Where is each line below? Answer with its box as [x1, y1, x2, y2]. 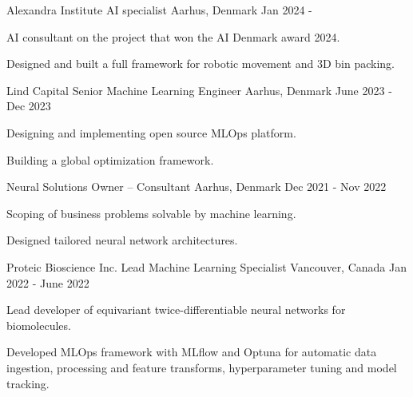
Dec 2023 [6, 97, 51, 114]
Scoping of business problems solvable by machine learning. [6, 204, 296, 221]
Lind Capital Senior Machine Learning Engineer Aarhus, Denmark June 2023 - [6, 81, 392, 98]
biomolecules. [6, 316, 71, 333]
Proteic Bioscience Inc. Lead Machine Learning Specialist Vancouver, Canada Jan [6, 258, 407, 275]
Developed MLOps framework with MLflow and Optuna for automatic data [6, 343, 377, 360]
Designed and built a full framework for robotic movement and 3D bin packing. [6, 55, 395, 72]
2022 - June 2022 [6, 274, 89, 291]
